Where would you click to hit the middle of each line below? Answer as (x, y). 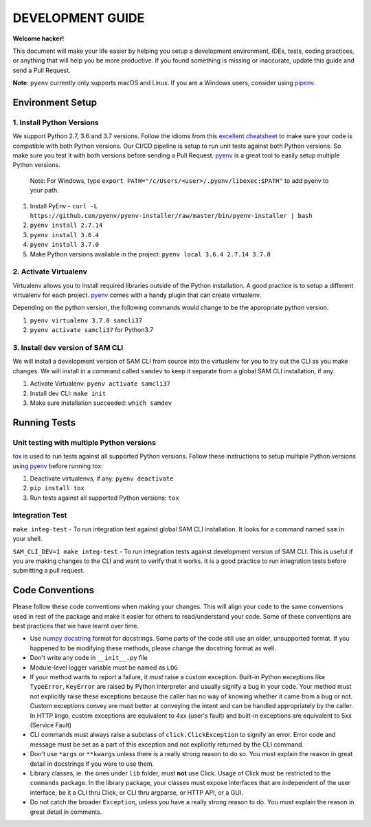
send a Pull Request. (42, 70)
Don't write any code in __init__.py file (89, 658)
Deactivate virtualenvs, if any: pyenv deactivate (102, 478)
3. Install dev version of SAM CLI (68, 348)
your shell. (27, 539)
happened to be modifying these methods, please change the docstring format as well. (153, 648)
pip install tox (57, 488)
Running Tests (44, 422)
